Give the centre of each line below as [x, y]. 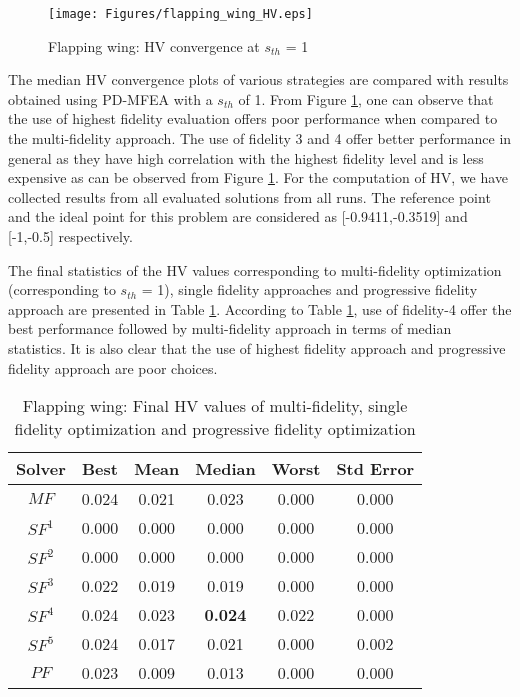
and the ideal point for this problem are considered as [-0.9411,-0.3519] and [238, 216]
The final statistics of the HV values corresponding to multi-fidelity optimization [255, 269]
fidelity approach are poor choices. [113, 367]
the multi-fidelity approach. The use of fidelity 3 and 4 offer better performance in [260, 138]
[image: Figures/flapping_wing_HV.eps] [180, 14]
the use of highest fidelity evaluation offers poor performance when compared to [253, 118]
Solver [41, 469]
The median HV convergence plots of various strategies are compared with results [258, 79]
